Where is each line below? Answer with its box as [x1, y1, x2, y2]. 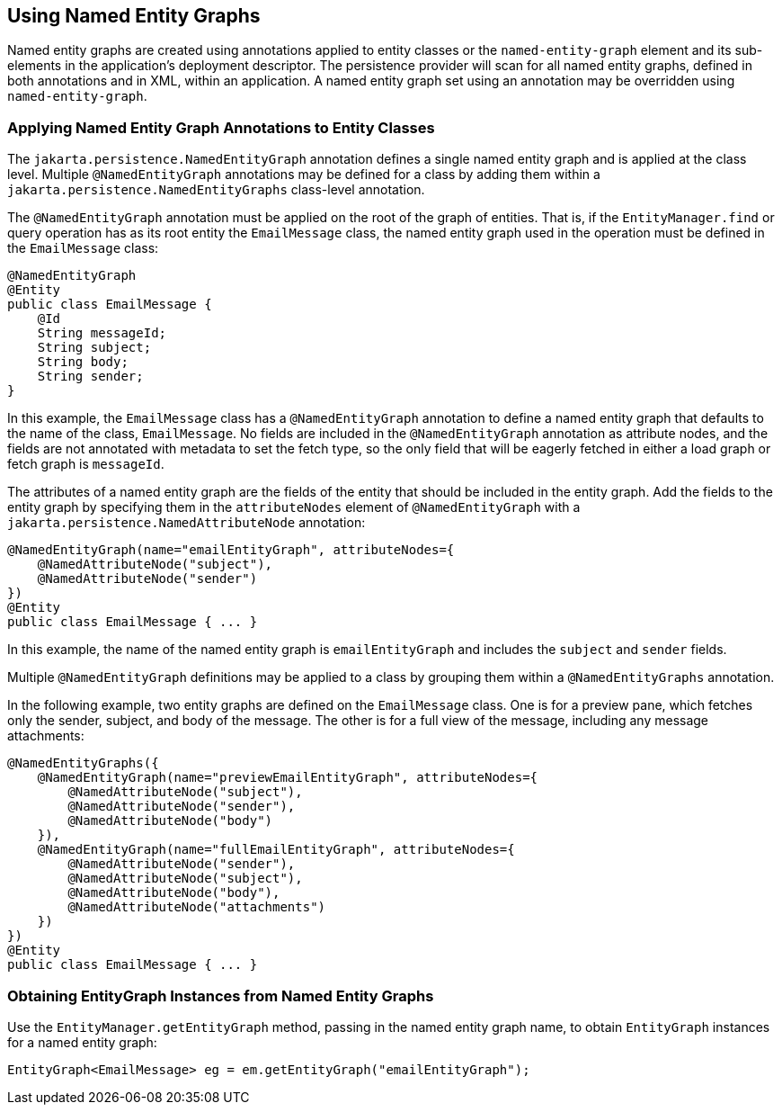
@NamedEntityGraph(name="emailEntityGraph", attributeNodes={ [7, 543, 455, 558]
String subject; [37, 340, 152, 355]
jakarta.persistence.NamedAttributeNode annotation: [7, 515, 366, 531]
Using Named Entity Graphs [7, 4, 261, 27]
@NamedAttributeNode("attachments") [67, 900, 326, 915]
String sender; [37, 369, 144, 384]
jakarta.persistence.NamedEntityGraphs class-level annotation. [7, 182, 425, 198]
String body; [37, 354, 129, 370]
